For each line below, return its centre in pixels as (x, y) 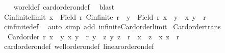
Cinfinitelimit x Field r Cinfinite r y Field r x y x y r (105, 16)
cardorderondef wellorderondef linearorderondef (79, 46)
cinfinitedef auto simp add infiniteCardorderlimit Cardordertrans (112, 26)
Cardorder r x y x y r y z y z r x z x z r (93, 36)
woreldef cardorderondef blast (64, 7)
